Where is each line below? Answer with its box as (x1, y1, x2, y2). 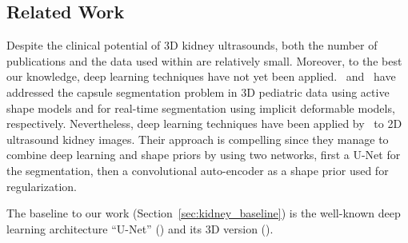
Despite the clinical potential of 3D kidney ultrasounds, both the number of (6, 37, 378, 54)
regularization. (6, 177, 77, 194)
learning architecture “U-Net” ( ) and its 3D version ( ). (6, 220, 274, 237)
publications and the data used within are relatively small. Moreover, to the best (6, 52, 402, 69)
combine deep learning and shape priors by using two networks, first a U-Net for (6, 146, 401, 163)
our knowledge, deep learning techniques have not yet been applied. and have (6, 68, 396, 85)
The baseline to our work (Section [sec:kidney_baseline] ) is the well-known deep (6, 205, 401, 221)
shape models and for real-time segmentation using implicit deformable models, (6, 99, 395, 116)
